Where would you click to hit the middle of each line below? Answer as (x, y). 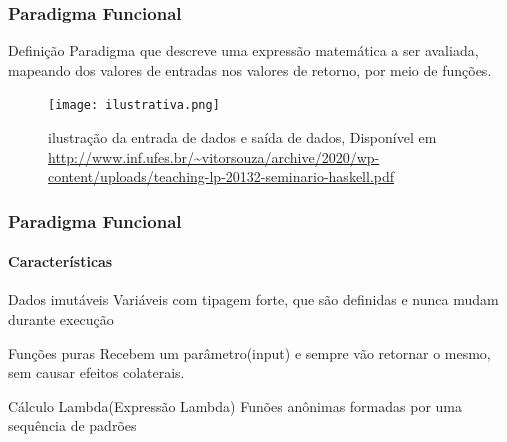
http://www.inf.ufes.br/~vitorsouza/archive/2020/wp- (214, 156)
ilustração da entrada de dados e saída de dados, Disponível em (242, 137)
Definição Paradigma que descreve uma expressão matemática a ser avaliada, (243, 50)
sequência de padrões (72, 425)
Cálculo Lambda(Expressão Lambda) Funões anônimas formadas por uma (235, 405)
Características (60, 261)
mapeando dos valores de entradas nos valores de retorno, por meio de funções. (250, 69)
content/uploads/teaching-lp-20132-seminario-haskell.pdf (221, 176)
